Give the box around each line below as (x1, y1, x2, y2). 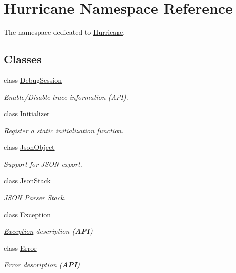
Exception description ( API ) (4, 226, 93, 236)
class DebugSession (4, 74, 62, 85)
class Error (4, 242, 37, 253)
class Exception (4, 209, 51, 219)
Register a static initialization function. (4, 125, 124, 135)
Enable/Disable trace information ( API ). (4, 91, 128, 102)
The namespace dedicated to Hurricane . (4, 27, 125, 37)
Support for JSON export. (4, 158, 82, 169)
